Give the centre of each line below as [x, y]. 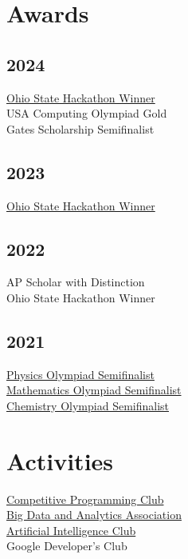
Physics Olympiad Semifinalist [80, 374]
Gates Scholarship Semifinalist [80, 128]
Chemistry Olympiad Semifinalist [88, 405]
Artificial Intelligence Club [71, 530]
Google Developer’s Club [67, 546]
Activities [60, 460]
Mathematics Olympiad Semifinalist [94, 390]
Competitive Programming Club [85, 499]
